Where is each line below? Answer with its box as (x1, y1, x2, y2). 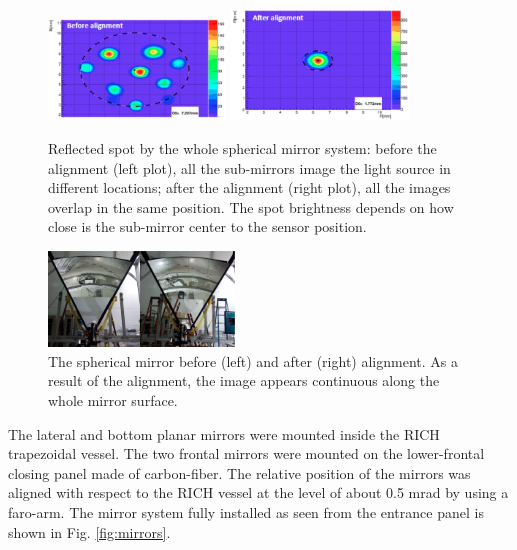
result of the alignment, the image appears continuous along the (48, 370, 440, 391)
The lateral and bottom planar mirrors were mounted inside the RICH (8, 423, 440, 444)
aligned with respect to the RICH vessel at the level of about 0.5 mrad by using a (8, 482, 509, 503)
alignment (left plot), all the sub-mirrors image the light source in (48, 157, 451, 178)
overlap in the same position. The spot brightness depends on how (48, 196, 454, 217)
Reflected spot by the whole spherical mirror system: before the (48, 137, 437, 158)
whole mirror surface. (48, 390, 178, 411)
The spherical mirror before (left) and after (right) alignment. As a (48, 350, 458, 371)
